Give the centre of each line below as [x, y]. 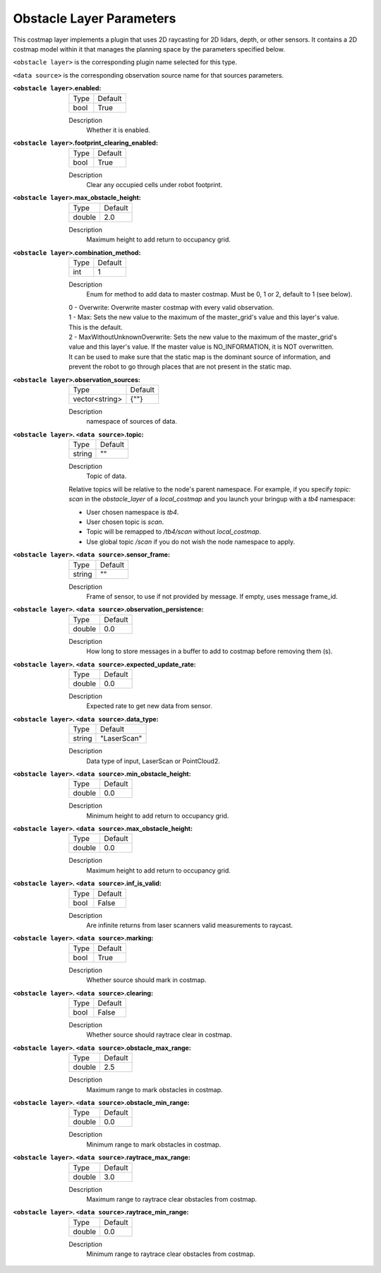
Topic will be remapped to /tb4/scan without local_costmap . [174, 532]
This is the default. [96, 327]
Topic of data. [107, 476]
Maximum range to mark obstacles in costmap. [155, 1089]
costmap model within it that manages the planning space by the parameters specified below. [149, 49]
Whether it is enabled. [119, 130]
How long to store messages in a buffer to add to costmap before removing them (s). [210, 651]
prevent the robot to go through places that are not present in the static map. [180, 366]
